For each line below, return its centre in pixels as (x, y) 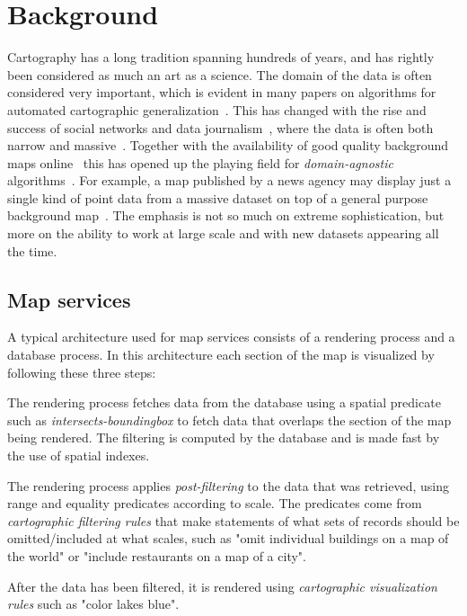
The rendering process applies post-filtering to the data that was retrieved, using (228, 485)
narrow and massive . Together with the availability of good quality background (228, 145)
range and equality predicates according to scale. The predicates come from (215, 503)
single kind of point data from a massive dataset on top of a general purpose (218, 197)
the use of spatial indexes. (79, 455)
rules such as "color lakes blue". (93, 604)
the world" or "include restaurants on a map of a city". (157, 555)
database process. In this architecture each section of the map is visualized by (221, 355)
